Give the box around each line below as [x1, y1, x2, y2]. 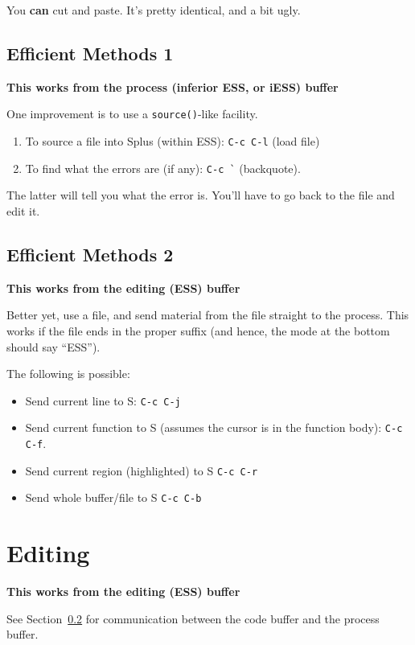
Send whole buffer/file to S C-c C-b [25, 489, 202, 506]
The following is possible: [6, 365, 130, 382]
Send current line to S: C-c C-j [25, 392, 181, 409]
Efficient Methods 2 [6, 241, 174, 266]
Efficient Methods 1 [6, 40, 174, 65]
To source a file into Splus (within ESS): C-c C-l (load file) [25, 133, 320, 150]
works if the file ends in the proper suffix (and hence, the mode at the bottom [6, 322, 390, 339]
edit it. [6, 202, 40, 219]
